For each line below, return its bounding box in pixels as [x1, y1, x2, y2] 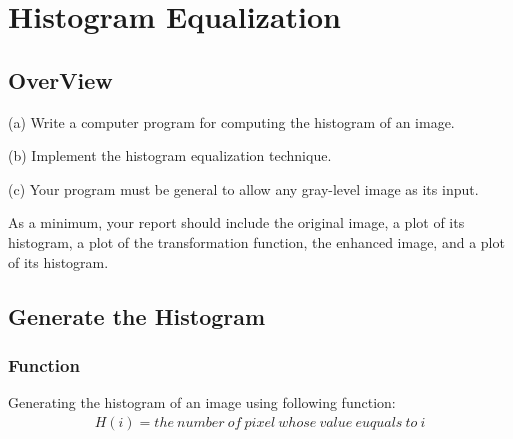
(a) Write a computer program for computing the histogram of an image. [8, 111, 455, 132]
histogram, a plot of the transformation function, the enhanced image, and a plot [8, 231, 505, 252]
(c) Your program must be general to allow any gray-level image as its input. [8, 178, 479, 199]
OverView [8, 64, 113, 95]
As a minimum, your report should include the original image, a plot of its [8, 212, 465, 233]
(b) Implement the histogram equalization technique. [8, 145, 332, 166]
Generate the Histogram [8, 300, 266, 331]
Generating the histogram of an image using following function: [8, 392, 396, 413]
